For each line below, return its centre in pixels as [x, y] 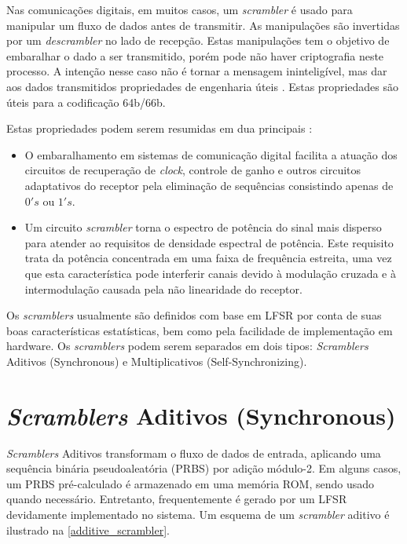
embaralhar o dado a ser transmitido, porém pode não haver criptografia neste [195, 55]
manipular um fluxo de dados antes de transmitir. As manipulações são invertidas [203, 25]
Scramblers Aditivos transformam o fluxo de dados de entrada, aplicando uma [194, 453]
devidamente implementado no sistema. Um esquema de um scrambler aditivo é [198, 514]
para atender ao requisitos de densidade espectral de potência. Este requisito [209, 242]
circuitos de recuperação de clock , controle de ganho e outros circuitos [193, 170]
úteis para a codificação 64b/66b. [86, 102]
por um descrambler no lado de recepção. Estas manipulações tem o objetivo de [198, 40]
